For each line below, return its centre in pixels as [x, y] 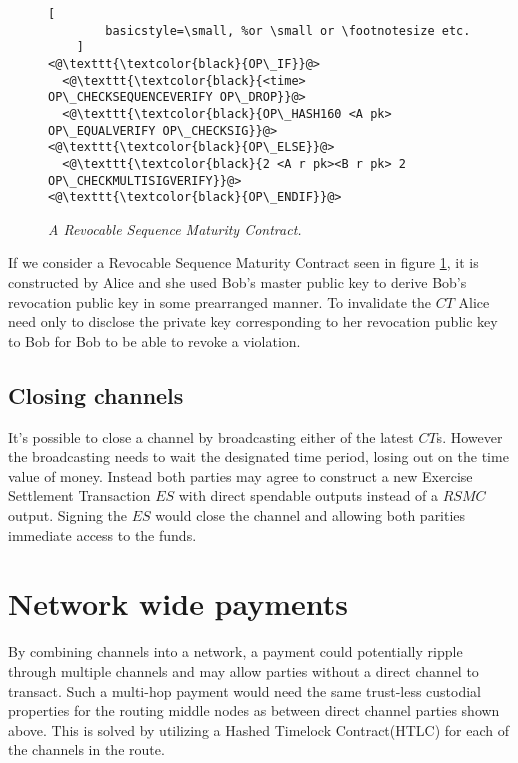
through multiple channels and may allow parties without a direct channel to [243, 670]
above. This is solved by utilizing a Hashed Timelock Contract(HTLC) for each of [259, 729]
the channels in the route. [86, 749]
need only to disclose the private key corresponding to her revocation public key [253, 321]
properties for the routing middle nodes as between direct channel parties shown [254, 710]
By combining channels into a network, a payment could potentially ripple [235, 651]
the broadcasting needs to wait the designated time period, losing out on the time [258, 456]
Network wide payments [178, 603]
